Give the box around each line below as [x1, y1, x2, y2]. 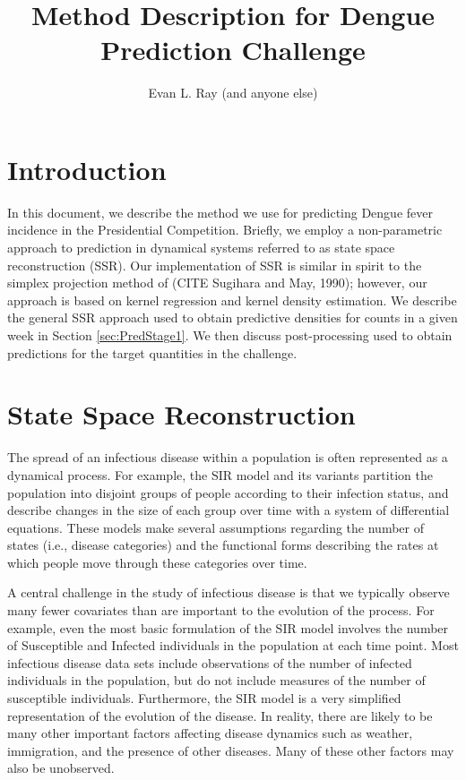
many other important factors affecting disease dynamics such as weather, [7, 724, 413, 742]
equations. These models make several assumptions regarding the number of [7, 518, 424, 536]
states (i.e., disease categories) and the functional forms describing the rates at [7, 536, 439, 554]
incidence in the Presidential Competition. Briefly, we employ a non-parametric [7, 220, 443, 239]
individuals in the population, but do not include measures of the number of [7, 671, 426, 690]
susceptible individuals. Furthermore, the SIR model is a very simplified [7, 689, 401, 707]
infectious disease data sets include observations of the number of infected [7, 653, 412, 672]
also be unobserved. [7, 759, 115, 777]
